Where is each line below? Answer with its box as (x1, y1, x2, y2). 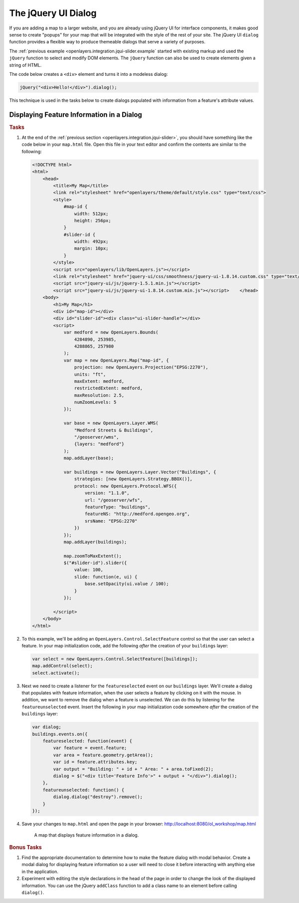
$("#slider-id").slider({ (63, 560, 127, 566)
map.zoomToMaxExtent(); (63, 553, 122, 559)
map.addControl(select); (32, 663, 93, 669)
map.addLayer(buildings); (63, 539, 127, 545)
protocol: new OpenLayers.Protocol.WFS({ (74, 483, 177, 489)
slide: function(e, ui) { (74, 574, 138, 580)
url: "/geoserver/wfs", (85, 497, 143, 503)
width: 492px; (74, 239, 109, 245)
